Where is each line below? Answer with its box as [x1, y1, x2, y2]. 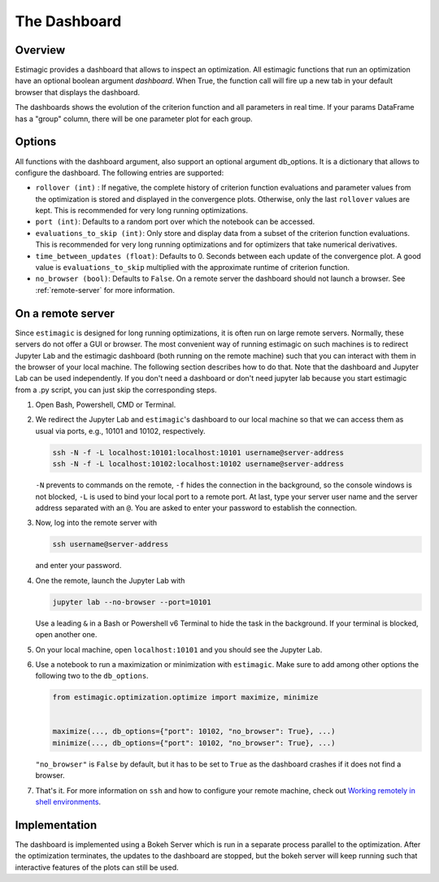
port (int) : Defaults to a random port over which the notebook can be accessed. [35, 216, 315, 227]
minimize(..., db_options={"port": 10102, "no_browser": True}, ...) [52, 738, 336, 748]
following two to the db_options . [35, 671, 150, 681]
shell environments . [35, 797, 102, 806]
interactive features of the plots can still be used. [15, 862, 179, 872]
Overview [15, 43, 66, 57]
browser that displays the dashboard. [15, 87, 141, 97]
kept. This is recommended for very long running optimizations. [35, 206, 248, 216]
